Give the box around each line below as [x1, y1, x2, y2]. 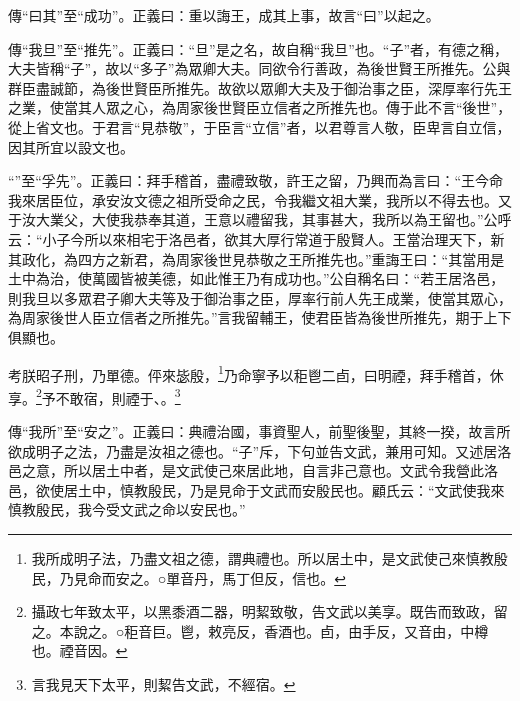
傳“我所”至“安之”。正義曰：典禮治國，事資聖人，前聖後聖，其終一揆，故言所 [8, 421, 511, 441]
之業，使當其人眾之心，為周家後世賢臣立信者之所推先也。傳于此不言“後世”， [8, 97, 512, 118]
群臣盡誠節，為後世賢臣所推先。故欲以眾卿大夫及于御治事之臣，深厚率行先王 [8, 77, 512, 98]
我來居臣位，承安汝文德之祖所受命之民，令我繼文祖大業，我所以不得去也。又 [8, 189, 512, 210]
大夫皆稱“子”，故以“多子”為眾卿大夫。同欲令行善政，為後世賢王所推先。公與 [8, 58, 511, 79]
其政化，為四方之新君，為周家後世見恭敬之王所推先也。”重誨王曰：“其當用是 [8, 248, 505, 269]
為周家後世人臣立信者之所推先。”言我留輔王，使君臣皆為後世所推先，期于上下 [8, 307, 512, 328]
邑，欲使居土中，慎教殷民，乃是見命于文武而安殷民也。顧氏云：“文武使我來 [8, 479, 505, 500]
